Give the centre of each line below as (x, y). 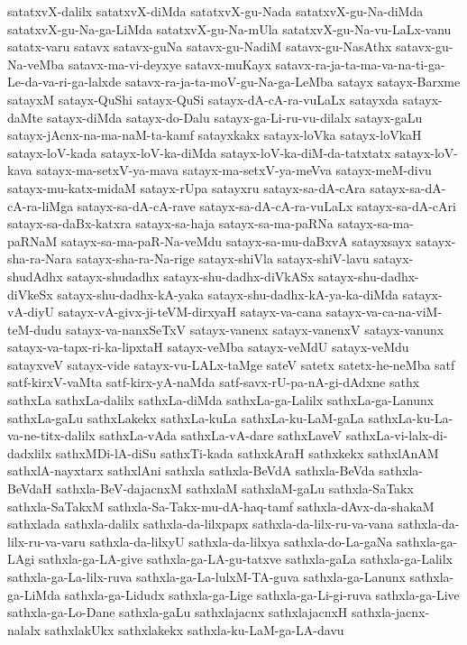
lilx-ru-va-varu (46, 541)
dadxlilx (30, 452)
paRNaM (32, 240)
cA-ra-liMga (41, 205)
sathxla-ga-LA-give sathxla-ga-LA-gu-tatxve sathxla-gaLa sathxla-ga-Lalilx (245, 559)
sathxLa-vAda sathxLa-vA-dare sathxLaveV (221, 435)
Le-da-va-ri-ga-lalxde (64, 82)
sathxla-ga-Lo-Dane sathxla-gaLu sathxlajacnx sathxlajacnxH (178, 612)
